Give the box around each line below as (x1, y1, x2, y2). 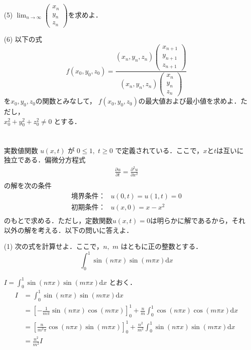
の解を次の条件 (4, 180, 52, 191)
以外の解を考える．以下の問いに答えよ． (4, 225, 133, 235)
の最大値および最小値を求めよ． (138, 96, 241, 106)
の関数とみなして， (35, 96, 96, 106)
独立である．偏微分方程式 (4, 155, 86, 165)
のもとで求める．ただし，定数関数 (4, 215, 113, 225)
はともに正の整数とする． (121, 241, 202, 251)
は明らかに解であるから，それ (150, 215, 246, 225)
